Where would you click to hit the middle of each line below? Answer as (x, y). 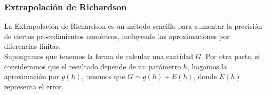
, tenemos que (103, 76)
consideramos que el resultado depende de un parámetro (93, 66)
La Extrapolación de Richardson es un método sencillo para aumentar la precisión (133, 26)
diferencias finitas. (33, 46)
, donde (205, 76)
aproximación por (32, 76)
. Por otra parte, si (231, 56)
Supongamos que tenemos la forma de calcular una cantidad (99, 56)
